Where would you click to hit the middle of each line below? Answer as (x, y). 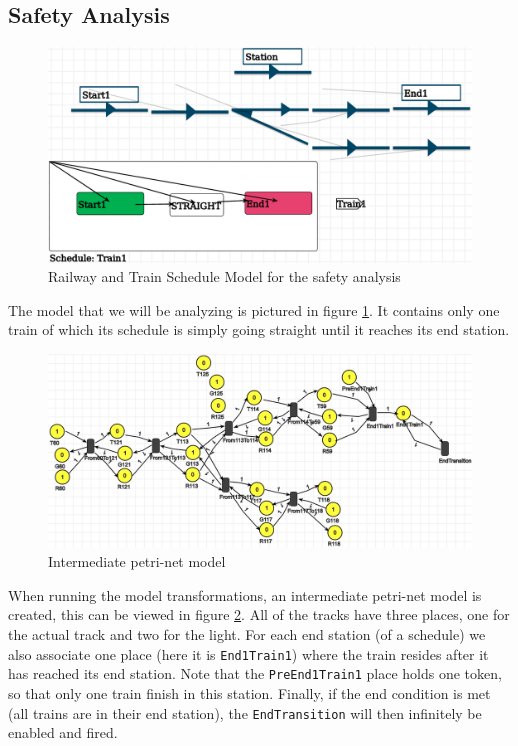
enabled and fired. (63, 732)
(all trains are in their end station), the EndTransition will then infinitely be (245, 712)
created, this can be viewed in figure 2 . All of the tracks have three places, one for (259, 614)
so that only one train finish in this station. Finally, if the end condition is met (249, 692)
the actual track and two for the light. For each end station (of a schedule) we (247, 634)
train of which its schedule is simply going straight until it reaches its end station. (259, 329)
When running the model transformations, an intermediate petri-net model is (245, 594)
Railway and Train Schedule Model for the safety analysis (224, 276)
